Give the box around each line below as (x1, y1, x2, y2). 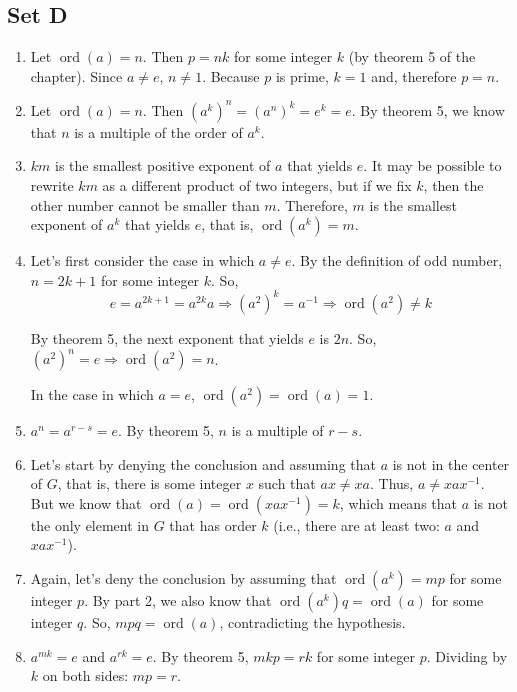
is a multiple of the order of (74, 121, 243, 142)
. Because (202, 65, 260, 86)
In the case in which (30, 384, 154, 405)
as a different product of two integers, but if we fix (102, 175, 412, 196)
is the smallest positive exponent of (55, 155, 271, 176)
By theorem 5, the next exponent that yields (30, 327, 304, 348)
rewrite (30, 175, 74, 196)
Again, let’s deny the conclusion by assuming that (30, 568, 337, 589)
